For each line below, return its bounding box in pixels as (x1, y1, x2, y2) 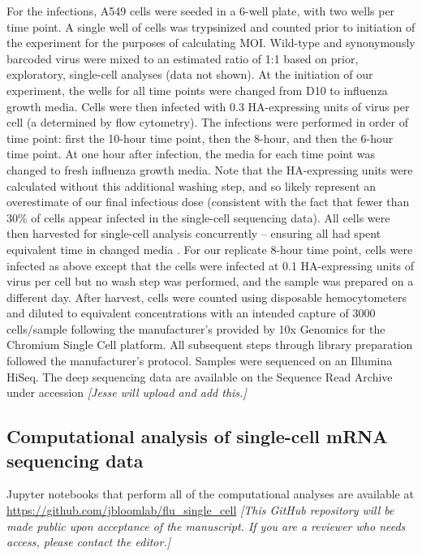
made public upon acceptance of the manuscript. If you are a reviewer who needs (6, 517, 406, 534)
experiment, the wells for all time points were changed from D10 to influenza (6, 81, 388, 98)
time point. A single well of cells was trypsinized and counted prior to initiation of (6, 18, 416, 35)
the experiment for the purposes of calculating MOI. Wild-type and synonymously (6, 34, 416, 51)
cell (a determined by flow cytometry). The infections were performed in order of (6, 114, 408, 131)
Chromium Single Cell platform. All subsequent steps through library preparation (6, 336, 413, 353)
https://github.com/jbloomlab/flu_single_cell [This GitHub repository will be (6, 502, 394, 519)
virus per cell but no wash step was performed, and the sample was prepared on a (6, 273, 414, 290)
